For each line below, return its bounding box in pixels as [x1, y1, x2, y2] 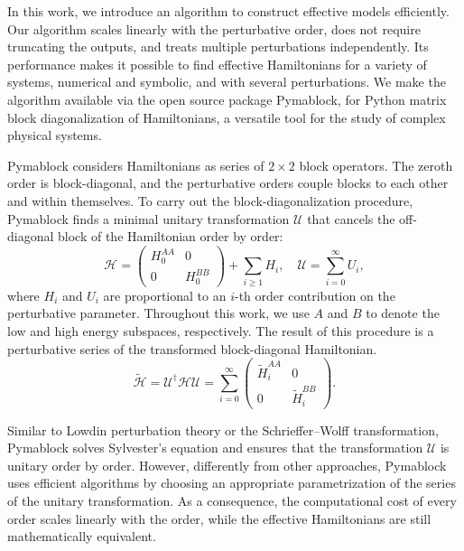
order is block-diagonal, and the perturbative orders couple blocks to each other [7, 173, 449, 192]
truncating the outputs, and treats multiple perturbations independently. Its [7, 37, 429, 56]
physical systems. [7, 126, 102, 145]
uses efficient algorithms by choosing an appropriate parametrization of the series [7, 473, 456, 492]
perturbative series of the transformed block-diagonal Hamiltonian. [7, 339, 377, 358]
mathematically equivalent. [7, 527, 156, 546]
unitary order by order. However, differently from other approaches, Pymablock [7, 455, 447, 474]
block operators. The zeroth [299, 155, 453, 174]
